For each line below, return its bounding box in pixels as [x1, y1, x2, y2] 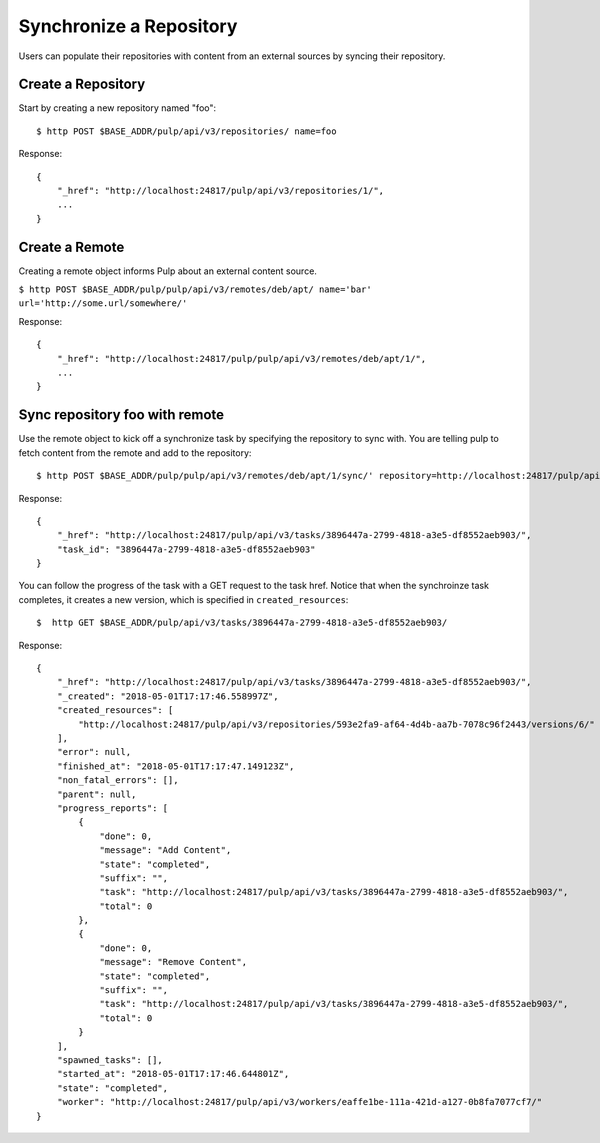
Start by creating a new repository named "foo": [18, 102, 217, 114]
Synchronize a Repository [18, 15, 238, 37]
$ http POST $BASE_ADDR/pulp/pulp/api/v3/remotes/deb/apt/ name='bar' [18, 284, 372, 295]
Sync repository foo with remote [18, 406, 225, 424]
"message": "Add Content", [99, 845, 232, 856]
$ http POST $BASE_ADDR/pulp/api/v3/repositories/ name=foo [36, 125, 337, 137]
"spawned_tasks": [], [56, 1054, 164, 1065]
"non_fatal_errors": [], [56, 775, 179, 786]
